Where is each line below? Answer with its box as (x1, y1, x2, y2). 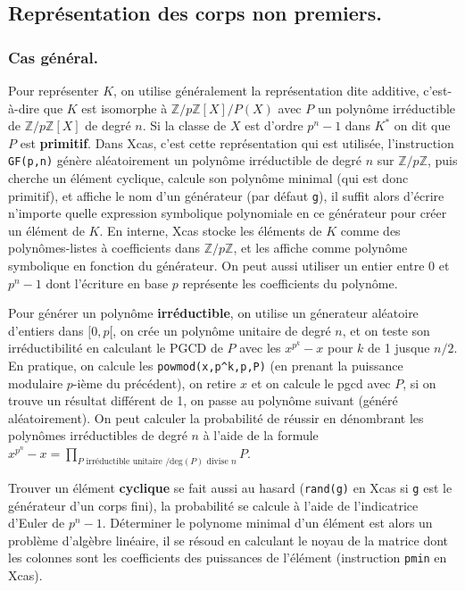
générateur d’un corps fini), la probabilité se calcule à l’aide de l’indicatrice (8, 495, 419, 514)
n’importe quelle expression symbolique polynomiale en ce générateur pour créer (8, 204, 447, 222)
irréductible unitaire (86, 456, 162, 466)
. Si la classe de (142, 116, 227, 135)
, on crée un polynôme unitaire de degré (112, 320, 331, 339)
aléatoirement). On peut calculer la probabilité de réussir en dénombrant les (8, 408, 424, 427)
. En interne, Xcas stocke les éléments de (99, 221, 322, 239)
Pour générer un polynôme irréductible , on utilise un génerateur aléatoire (8, 304, 419, 322)
